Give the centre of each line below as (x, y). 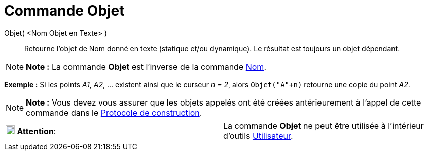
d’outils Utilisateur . (258, 136)
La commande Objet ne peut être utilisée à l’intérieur (324, 125)
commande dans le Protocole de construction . (114, 112)
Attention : (37, 131)
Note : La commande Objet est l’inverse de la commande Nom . (146, 66)
